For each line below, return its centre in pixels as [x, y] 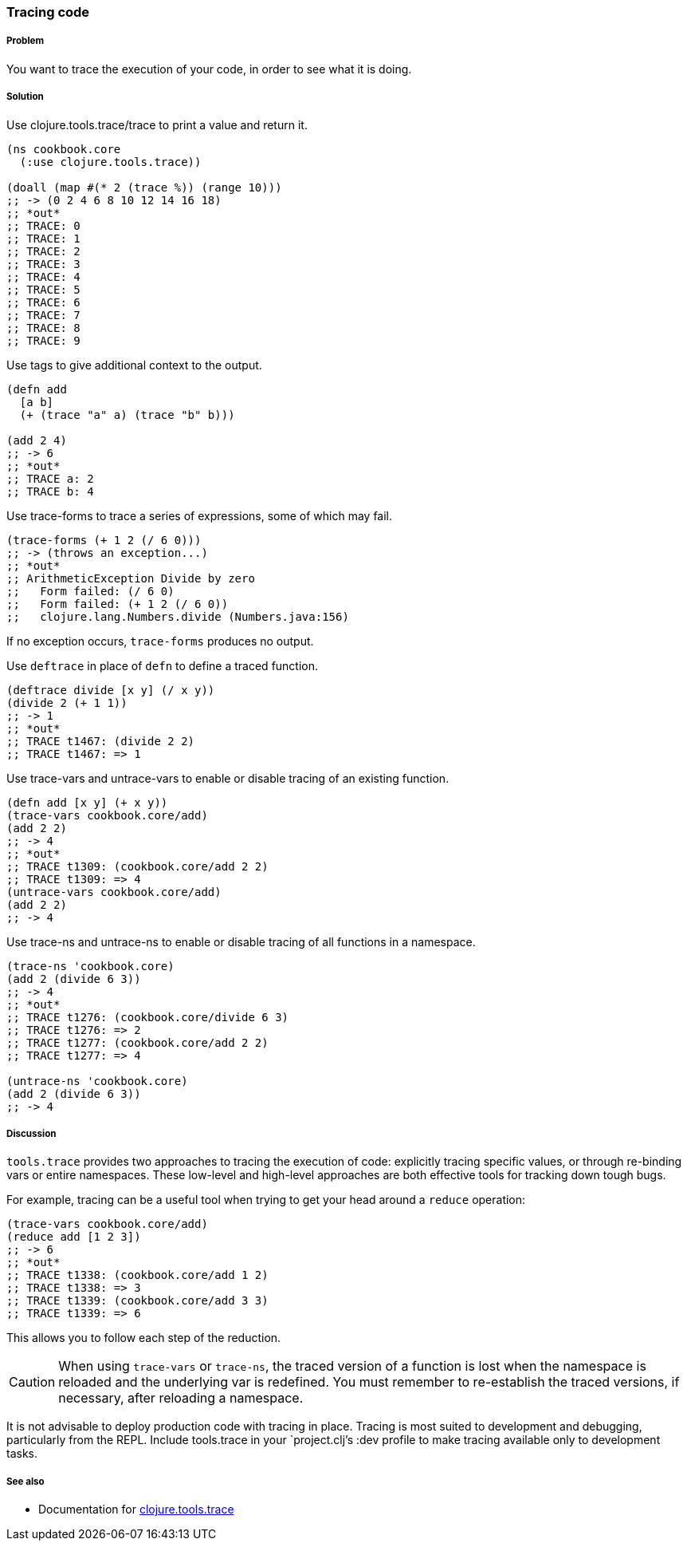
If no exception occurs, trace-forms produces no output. [160, 641]
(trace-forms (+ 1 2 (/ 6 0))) [104, 540]
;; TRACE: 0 [43, 225]
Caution [32, 1382]
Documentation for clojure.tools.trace [136, 1510]
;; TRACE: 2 [43, 251]
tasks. [22, 1454]
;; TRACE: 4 [43, 276]
